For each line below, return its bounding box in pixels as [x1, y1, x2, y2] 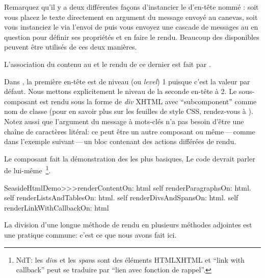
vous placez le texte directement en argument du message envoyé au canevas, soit [4, 11, 258, 22]
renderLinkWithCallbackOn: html [4, 202, 109, 213]
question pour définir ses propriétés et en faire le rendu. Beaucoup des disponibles [4, 31, 259, 42]
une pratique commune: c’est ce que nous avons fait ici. [4, 229, 177, 240]
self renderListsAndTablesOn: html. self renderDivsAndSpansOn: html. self [4, 192, 238, 203]
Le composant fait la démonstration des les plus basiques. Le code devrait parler [4, 153, 255, 164]
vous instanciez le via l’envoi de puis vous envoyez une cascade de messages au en [4, 21, 258, 32]
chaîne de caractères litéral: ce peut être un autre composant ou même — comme [4, 126, 255, 136]
